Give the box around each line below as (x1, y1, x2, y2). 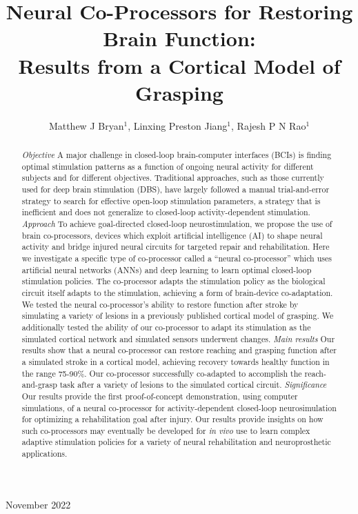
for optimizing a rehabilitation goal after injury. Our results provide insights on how (21, 413, 324, 425)
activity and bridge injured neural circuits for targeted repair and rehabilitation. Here (21, 241, 330, 253)
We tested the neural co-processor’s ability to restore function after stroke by (21, 298, 299, 310)
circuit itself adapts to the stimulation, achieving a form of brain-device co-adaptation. (21, 286, 333, 298)
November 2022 (6, 497, 71, 511)
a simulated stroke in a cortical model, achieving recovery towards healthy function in (21, 355, 330, 367)
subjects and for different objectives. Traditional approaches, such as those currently (21, 172, 324, 184)
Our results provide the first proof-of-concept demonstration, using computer (21, 390, 298, 402)
